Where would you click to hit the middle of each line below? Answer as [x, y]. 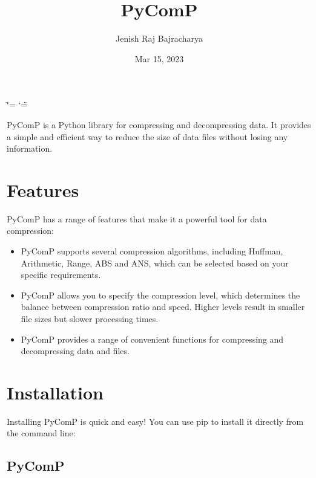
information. [30, 148]
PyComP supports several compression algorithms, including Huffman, [152, 251]
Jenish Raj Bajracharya [159, 38]
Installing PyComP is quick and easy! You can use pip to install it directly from [155, 421]
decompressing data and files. [75, 351]
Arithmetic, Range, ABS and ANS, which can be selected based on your [155, 263]
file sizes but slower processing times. [90, 318]
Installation [55, 392]
